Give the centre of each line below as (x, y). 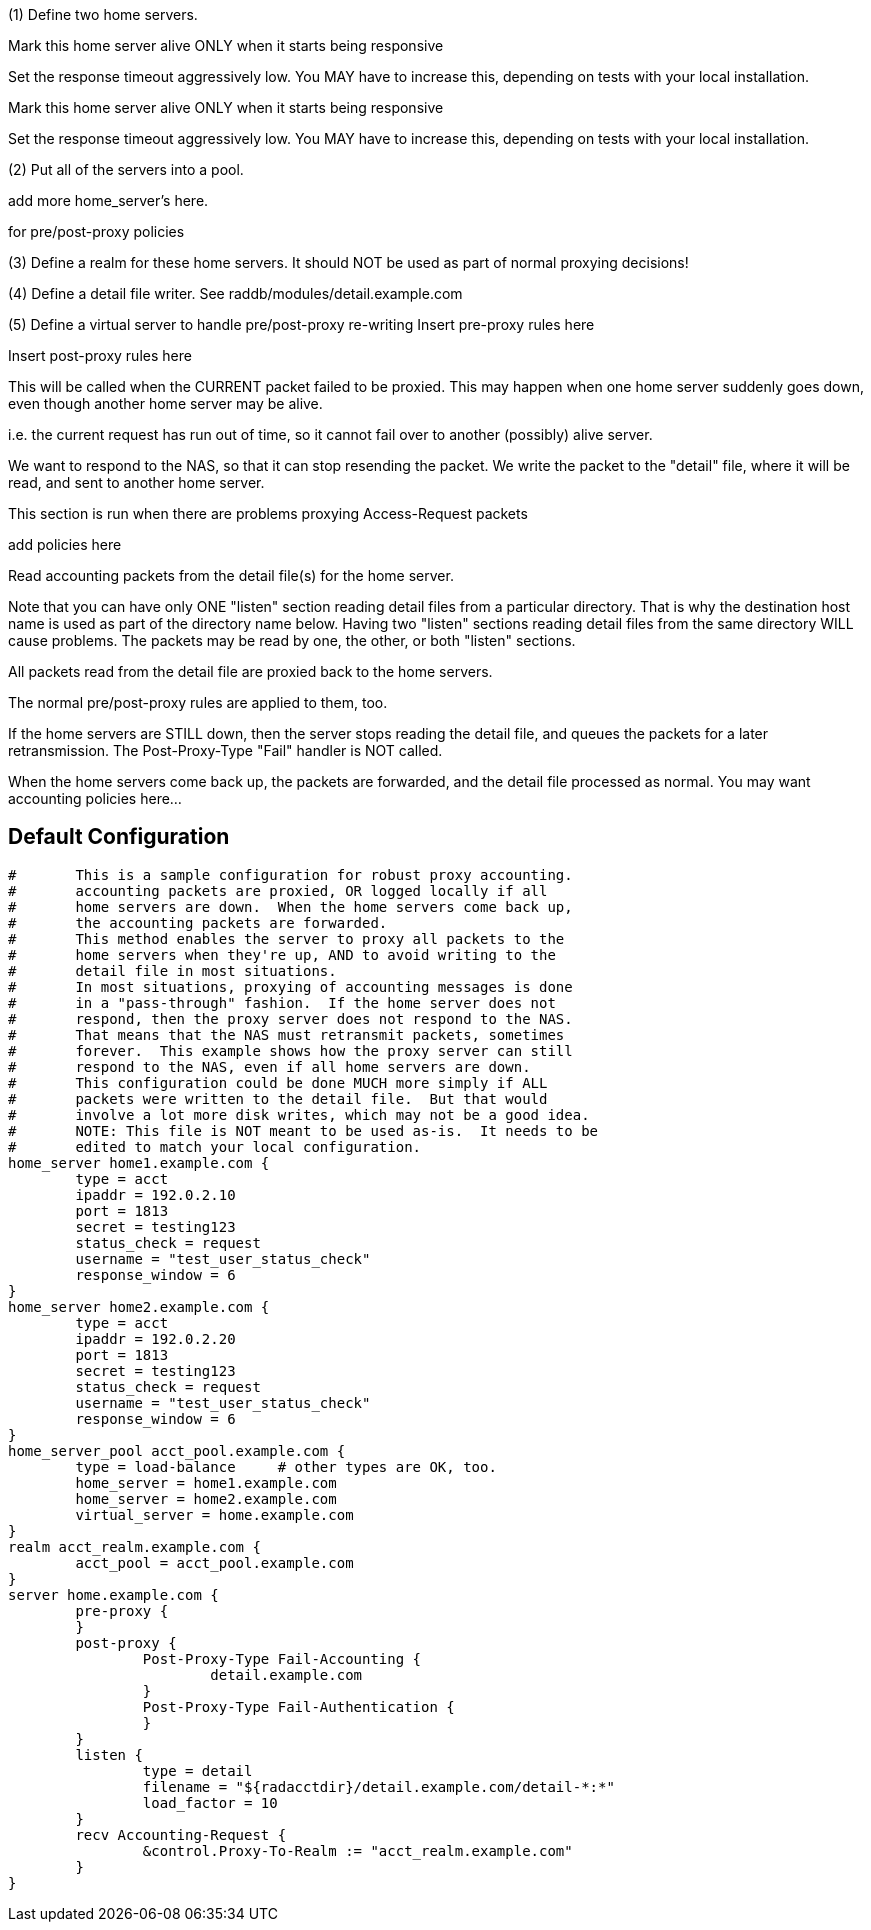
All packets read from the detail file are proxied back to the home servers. (250, 671)
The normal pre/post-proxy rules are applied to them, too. (198, 702)
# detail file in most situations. (172, 970)
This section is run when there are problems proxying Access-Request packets (268, 513)
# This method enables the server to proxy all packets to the (286, 938)
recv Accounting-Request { (181, 1834)
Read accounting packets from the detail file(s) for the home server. (231, 575)
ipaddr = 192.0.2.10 (155, 1194)
